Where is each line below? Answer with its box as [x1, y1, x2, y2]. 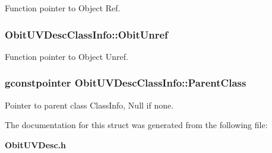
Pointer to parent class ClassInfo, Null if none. [5, 98, 174, 111]
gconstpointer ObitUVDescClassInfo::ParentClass [5, 75, 246, 90]
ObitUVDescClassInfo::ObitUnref [5, 27, 168, 42]
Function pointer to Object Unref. [5, 50, 128, 62]
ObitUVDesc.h [5, 138, 66, 151]
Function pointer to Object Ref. [5, 2, 121, 14]
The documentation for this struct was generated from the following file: [5, 119, 268, 131]
